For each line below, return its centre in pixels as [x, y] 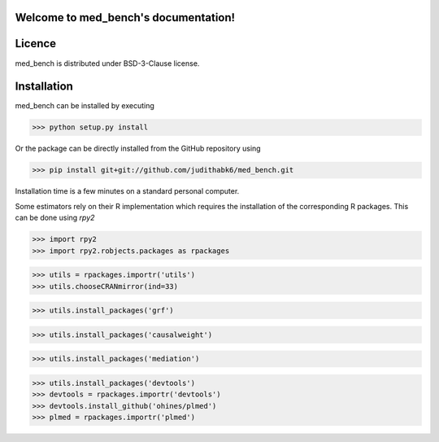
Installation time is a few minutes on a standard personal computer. [127, 191]
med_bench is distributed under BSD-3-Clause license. [107, 63]
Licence [36, 44]
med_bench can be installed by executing [85, 106]
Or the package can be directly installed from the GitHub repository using [138, 149]
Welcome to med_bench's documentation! [125, 18]
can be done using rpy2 [55, 218]
